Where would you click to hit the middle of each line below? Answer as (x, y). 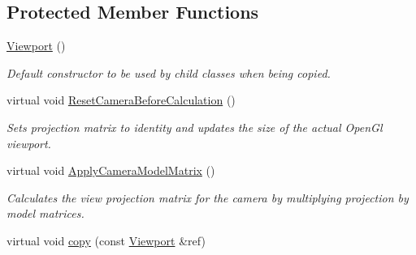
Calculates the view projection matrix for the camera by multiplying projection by (208, 197)
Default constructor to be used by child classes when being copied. (169, 72)
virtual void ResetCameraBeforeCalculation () (121, 100)
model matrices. (45, 213)
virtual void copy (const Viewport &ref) (106, 240)
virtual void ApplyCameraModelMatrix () (111, 170)
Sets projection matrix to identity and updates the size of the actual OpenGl (195, 127)
